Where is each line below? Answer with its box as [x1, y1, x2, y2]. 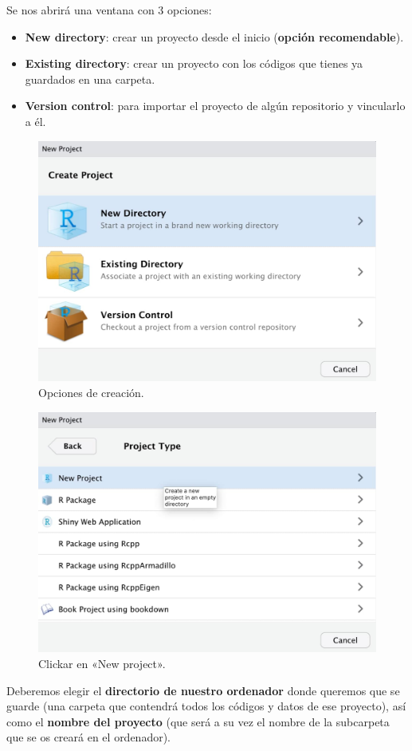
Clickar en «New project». [38, 655, 166, 672]
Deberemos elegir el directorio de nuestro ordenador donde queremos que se [6, 682, 400, 698]
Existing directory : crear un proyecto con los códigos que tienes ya [25, 55, 363, 72]
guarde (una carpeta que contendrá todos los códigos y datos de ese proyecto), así [6, 698, 406, 714]
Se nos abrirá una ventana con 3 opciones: [6, 2, 212, 18]
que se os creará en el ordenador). [6, 729, 171, 745]
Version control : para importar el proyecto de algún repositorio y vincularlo [25, 97, 406, 114]
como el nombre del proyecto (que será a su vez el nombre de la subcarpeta [6, 713, 390, 729]
